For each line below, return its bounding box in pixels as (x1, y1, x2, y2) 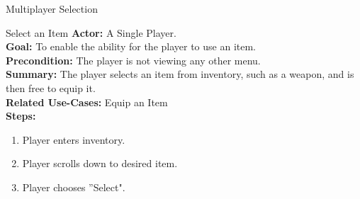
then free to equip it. (6, 80, 96, 95)
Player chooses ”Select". (22, 179, 125, 194)
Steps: (6, 108, 36, 123)
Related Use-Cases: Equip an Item (6, 94, 168, 109)
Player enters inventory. (22, 132, 125, 147)
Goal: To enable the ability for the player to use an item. (6, 39, 256, 54)
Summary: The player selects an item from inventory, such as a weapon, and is (6, 67, 354, 81)
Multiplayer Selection (6, 1, 98, 16)
